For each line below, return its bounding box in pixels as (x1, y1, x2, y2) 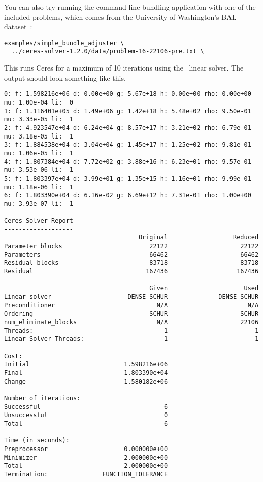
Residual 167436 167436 (4, 268, 259, 276)
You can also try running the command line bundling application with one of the (4, 2, 256, 12)
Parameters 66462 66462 (4, 251, 259, 258)
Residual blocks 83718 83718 (4, 259, 259, 267)
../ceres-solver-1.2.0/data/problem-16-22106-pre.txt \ (11, 48, 204, 55)
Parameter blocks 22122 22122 (4, 243, 259, 250)
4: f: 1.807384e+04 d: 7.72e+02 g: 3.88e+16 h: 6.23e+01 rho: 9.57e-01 (4, 158, 251, 165)
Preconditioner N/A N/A (4, 301, 259, 309)
